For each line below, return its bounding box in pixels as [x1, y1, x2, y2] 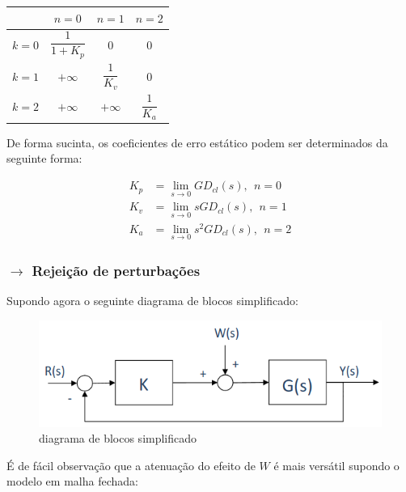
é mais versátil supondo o [273, 456, 400, 473]
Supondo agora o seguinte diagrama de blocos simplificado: [6, 292, 298, 309]
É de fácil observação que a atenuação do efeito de [6, 456, 256, 473]
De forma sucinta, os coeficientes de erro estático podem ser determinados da [6, 134, 388, 151]
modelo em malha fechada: [6, 473, 138, 490]
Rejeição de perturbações [32, 260, 201, 280]
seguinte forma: [6, 150, 82, 167]
